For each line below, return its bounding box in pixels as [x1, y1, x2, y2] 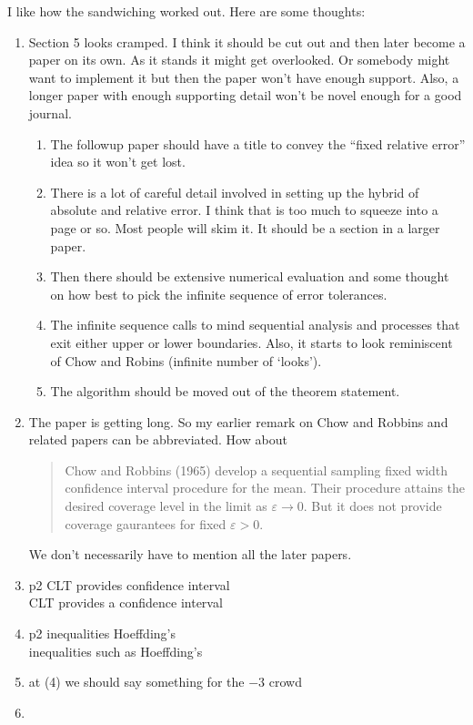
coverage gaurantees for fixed [65, 514, 226, 533]
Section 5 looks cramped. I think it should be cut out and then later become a [28, 32, 466, 51]
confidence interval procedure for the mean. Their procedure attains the [65, 478, 466, 497]
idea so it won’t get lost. [50, 152, 186, 171]
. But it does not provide [303, 496, 442, 516]
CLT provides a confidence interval [28, 593, 223, 612]
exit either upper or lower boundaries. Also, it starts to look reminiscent [50, 332, 453, 352]
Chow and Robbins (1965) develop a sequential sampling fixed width [65, 460, 448, 479]
